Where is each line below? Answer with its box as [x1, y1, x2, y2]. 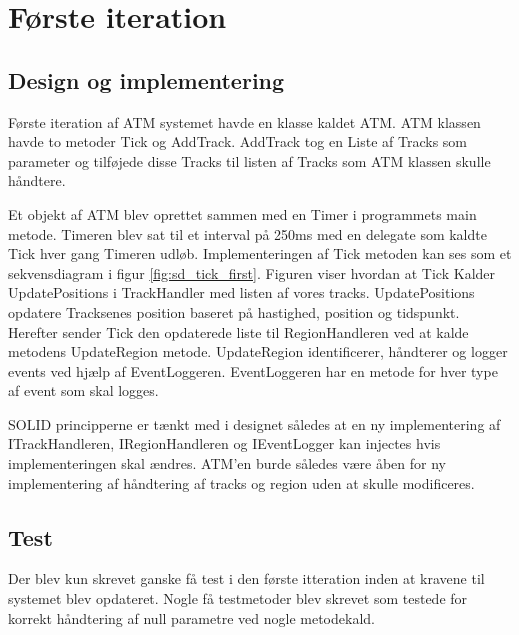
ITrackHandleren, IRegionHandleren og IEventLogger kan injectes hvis [8, 433, 441, 454]
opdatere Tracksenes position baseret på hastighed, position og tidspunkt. [8, 301, 460, 322]
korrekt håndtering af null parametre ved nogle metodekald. [8, 607, 375, 628]
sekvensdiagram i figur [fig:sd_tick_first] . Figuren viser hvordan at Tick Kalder [8, 262, 496, 283]
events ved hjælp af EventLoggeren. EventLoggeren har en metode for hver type [8, 360, 498, 381]
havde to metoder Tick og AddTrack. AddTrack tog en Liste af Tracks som [8, 131, 468, 152]
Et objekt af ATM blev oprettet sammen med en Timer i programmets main [8, 203, 477, 224]
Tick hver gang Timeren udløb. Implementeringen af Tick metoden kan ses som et [8, 243, 512, 264]
